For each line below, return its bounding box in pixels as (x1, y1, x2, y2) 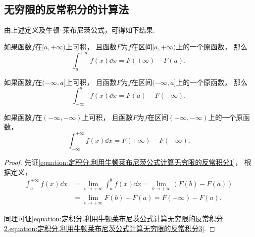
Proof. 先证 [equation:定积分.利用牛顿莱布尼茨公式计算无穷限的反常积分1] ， (4, 157, 242, 167)
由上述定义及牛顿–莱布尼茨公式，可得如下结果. (4, 25, 155, 35)
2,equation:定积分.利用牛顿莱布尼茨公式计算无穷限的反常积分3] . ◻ (4, 223, 215, 233)
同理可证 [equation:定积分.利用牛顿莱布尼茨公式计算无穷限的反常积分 (4, 213, 223, 224)
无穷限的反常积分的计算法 (4, 1, 129, 17)
